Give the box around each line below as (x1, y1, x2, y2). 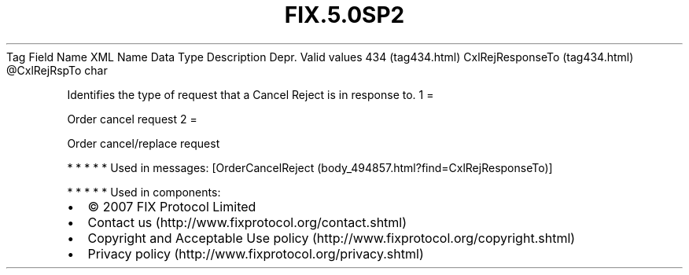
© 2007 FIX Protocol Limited (87, 198, 256, 214)
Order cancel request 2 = (67, 112, 197, 126)
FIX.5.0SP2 (284, 2, 405, 28)
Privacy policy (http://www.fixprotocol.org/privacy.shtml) (87, 245, 424, 262)
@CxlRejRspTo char (6, 63, 108, 77)
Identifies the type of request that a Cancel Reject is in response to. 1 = (67, 87, 434, 101)
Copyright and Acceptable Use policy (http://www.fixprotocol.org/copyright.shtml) (87, 229, 576, 246)
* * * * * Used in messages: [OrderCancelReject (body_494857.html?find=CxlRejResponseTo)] (67, 160, 553, 174)
